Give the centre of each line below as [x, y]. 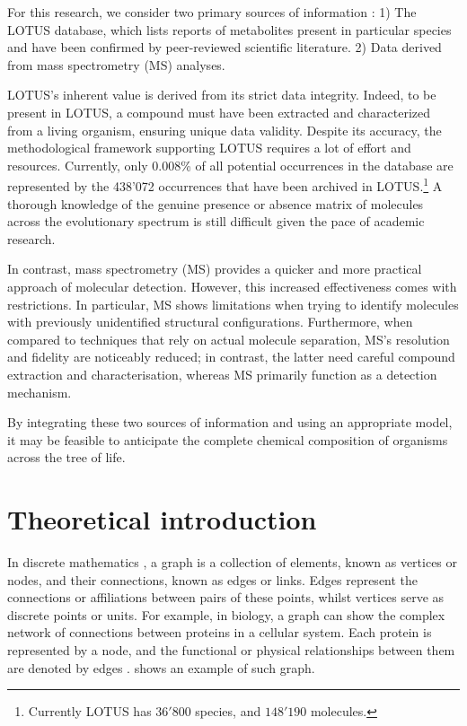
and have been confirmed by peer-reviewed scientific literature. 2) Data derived [225, 47]
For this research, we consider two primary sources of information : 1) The [212, 12]
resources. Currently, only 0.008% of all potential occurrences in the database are [230, 165]
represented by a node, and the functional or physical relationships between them [231, 650]
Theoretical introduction [162, 519]
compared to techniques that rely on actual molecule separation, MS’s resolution [229, 339]
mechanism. [40, 392]
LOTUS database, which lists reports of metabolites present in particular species [229, 29]
